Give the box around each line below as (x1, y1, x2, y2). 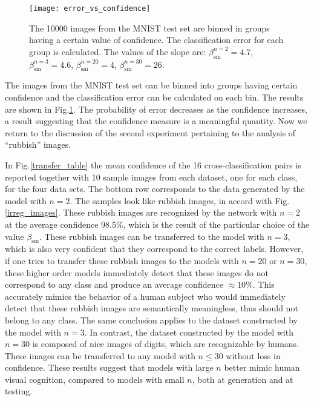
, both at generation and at (192, 373, 293, 385)
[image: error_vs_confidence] (29, 4, 151, 13)
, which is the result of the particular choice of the (123, 217, 310, 230)
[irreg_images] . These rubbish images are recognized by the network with (5, 206, 277, 219)
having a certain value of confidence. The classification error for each (29, 33, 284, 46)
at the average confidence (5, 217, 99, 230)
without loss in (226, 349, 281, 362)
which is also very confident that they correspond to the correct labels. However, (5, 242, 304, 255)
